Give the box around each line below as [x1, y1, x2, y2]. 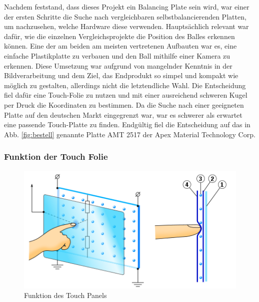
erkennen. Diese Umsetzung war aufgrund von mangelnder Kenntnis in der [4, 60, 232, 71]
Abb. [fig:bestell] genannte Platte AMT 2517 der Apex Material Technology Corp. [4, 129, 255, 139]
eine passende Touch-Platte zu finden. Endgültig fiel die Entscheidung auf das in [4, 119, 250, 130]
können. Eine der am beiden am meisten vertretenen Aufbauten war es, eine [4, 41, 237, 51]
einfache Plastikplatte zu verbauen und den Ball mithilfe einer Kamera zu [4, 50, 230, 61]
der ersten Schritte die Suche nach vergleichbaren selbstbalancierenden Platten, [4, 11, 246, 22]
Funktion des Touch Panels [24, 290, 107, 300]
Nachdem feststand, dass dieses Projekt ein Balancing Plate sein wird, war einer [4, 2, 249, 12]
